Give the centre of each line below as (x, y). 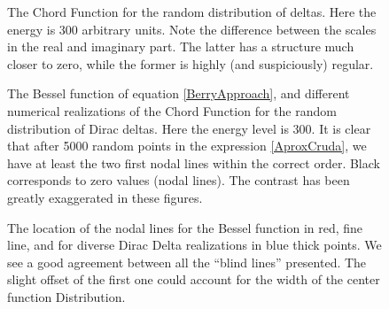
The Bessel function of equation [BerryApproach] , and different (179, 93)
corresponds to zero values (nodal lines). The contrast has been (179, 180)
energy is (31, 29)
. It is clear (341, 128)
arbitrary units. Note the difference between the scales (229, 29)
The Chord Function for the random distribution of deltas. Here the (192, 12)
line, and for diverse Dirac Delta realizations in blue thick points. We (194, 245)
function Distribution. (66, 296)
